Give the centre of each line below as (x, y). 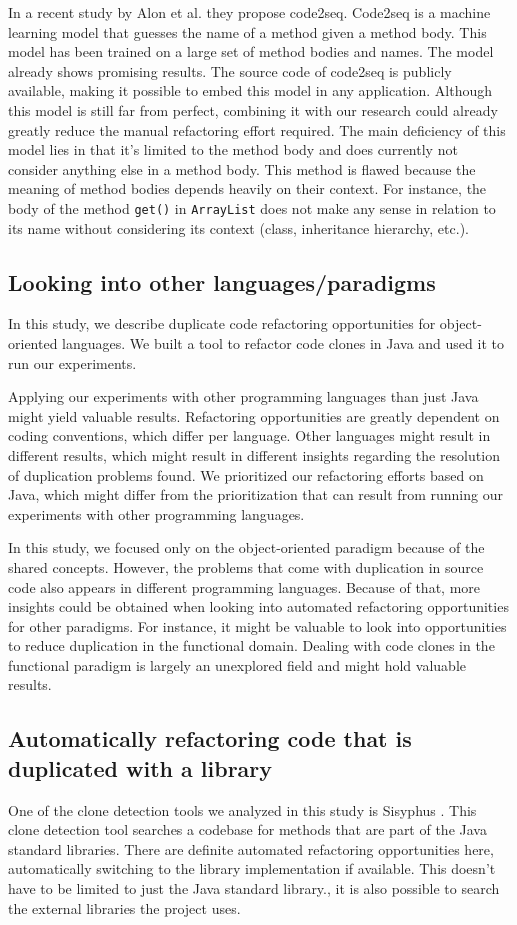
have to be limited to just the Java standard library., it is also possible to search (254, 888)
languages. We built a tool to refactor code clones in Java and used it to (283, 342)
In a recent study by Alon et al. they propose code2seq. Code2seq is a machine (249, 12)
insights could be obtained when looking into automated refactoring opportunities (258, 606)
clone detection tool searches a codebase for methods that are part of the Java (247, 829)
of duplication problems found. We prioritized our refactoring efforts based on (246, 474)
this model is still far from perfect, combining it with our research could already (253, 109)
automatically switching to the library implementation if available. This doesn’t (252, 868)
